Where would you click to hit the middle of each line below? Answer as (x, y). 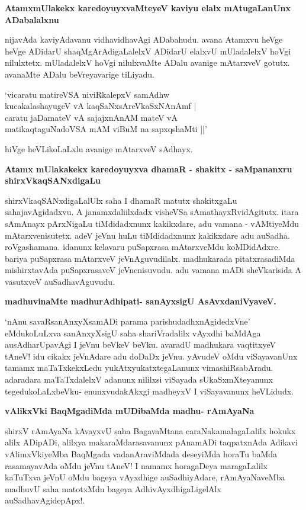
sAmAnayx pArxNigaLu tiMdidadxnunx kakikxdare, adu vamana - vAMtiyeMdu (152, 223)
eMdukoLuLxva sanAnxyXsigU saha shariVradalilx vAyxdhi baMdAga (133, 333)
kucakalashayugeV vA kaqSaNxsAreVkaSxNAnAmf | (101, 106)
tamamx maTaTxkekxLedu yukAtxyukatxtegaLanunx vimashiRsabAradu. (139, 368)
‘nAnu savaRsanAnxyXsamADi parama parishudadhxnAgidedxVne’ (128, 321)
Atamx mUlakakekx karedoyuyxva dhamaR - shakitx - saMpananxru (149, 169)
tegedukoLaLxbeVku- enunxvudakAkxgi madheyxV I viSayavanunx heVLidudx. (149, 391)
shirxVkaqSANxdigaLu (53, 180)
